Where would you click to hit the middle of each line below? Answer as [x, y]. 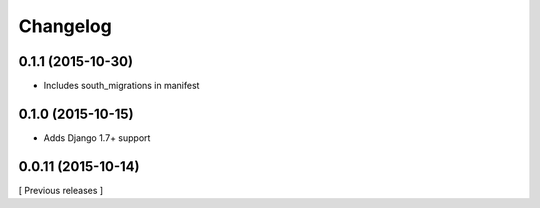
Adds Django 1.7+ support [97, 137]
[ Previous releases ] [61, 190]
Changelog [65, 26]
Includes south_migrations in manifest [121, 86]
